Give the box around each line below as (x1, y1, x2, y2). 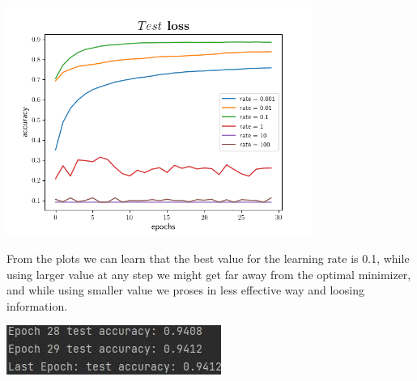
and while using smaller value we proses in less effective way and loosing (6, 282, 364, 298)
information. (6, 297, 68, 314)
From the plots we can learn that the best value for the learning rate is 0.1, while (6, 250, 410, 267)
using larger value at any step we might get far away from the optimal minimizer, (6, 265, 411, 282)
